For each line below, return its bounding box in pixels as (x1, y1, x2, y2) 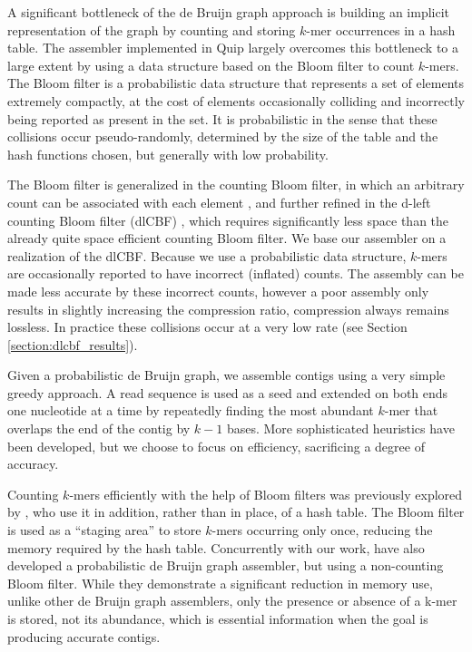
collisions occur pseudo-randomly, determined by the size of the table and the (7, 127, 438, 146)
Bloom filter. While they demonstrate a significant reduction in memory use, (7, 573, 433, 592)
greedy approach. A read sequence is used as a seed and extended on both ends (7, 383, 448, 402)
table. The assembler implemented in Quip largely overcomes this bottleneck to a (7, 38, 458, 57)
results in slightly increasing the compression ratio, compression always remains (7, 299, 449, 318)
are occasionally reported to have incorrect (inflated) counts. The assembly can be (7, 264, 464, 283)
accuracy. (7, 454, 59, 473)
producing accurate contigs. (7, 627, 161, 646)
